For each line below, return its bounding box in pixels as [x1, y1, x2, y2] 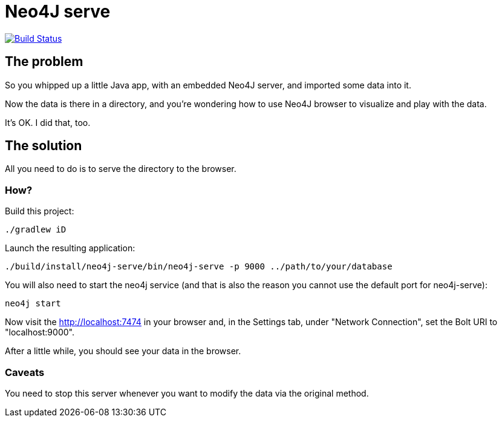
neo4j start [5, 298, 61, 309]
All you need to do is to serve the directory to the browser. [5, 163, 236, 174]
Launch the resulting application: [5, 243, 135, 254]
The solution [5, 138, 82, 154]
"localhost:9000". [5, 327, 74, 338]
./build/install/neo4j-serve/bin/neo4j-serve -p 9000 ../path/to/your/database [5, 262, 393, 272]
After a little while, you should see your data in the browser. [5, 346, 241, 357]
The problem [5, 54, 83, 70]
